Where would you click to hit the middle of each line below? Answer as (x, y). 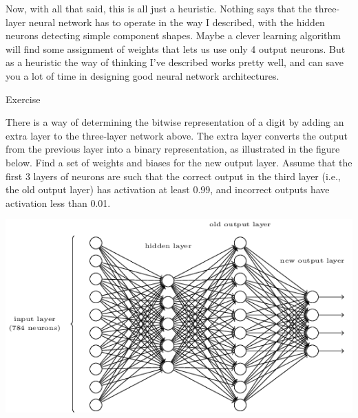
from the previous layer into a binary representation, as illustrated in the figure (173, 149)
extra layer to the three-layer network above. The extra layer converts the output (177, 135)
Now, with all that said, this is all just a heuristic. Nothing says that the (159, 8)
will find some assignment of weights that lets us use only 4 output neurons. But (176, 48)
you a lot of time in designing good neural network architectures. (143, 75)
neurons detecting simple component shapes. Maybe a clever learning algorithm (173, 35)
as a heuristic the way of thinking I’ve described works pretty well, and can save (175, 62)
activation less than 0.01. (58, 202)
